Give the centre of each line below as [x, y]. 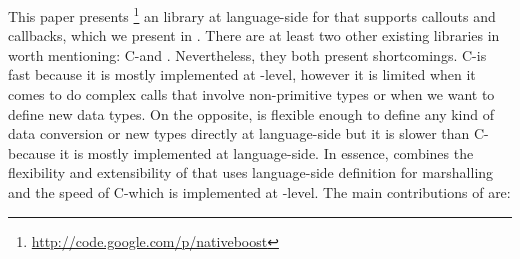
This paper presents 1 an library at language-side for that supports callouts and [252, 14]
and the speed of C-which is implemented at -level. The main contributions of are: [259, 192]
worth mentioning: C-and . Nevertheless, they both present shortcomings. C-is [247, 54]
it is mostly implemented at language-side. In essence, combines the [266, 152]
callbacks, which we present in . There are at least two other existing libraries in [254, 35]
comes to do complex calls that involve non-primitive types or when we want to [251, 94]
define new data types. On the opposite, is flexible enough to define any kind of [251, 113]
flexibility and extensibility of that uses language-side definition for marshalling [251, 172]
